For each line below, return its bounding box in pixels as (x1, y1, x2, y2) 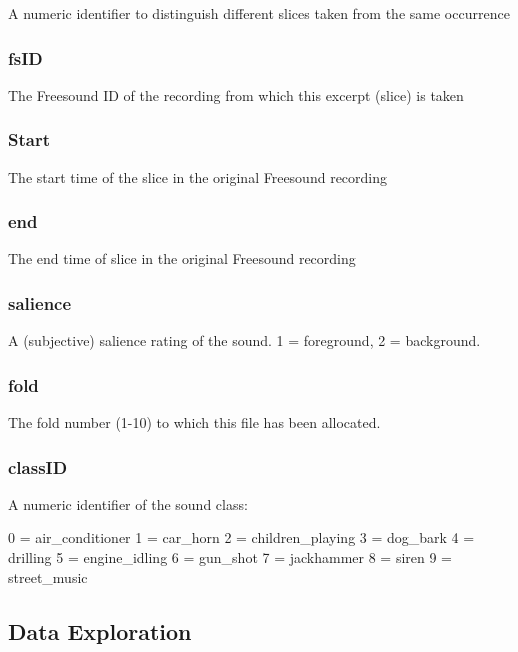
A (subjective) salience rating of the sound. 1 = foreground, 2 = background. (8, 330, 481, 351)
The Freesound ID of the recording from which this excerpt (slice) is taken (8, 84, 464, 105)
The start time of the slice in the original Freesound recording (8, 166, 388, 187)
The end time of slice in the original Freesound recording (8, 248, 356, 269)
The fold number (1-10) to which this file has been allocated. (8, 412, 381, 433)
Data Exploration (8, 615, 192, 646)
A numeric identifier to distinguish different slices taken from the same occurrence (8, 3, 510, 23)
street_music (8, 566, 88, 587)
